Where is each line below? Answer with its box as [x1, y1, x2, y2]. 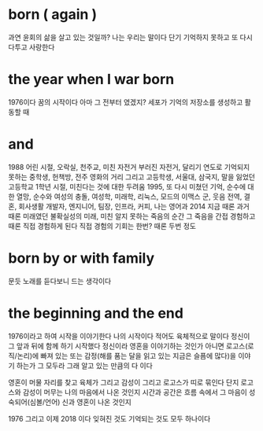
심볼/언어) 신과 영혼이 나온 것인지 [29, 397, 131, 407]
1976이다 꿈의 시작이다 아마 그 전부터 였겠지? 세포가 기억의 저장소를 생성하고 [8, 97, 243, 107]
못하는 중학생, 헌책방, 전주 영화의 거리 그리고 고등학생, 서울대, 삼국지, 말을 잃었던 [8, 171, 256, 182]
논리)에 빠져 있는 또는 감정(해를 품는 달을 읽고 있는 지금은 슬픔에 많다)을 [17, 351, 236, 360]
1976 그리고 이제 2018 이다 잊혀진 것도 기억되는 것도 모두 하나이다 [8, 414, 211, 423]
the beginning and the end [8, 304, 183, 322]
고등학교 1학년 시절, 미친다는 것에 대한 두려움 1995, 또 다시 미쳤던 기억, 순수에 [8, 182, 246, 191]
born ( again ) [8, 6, 98, 24]
